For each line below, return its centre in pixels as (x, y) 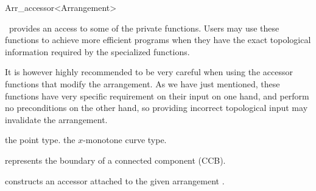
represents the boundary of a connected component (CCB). (115, 160)
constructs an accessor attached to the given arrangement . (115, 180)
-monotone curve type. (125, 140)
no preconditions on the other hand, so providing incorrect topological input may (156, 108)
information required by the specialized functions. (97, 51)
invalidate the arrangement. (56, 119)
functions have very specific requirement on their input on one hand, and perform (157, 95)
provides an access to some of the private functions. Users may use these (144, 28)
